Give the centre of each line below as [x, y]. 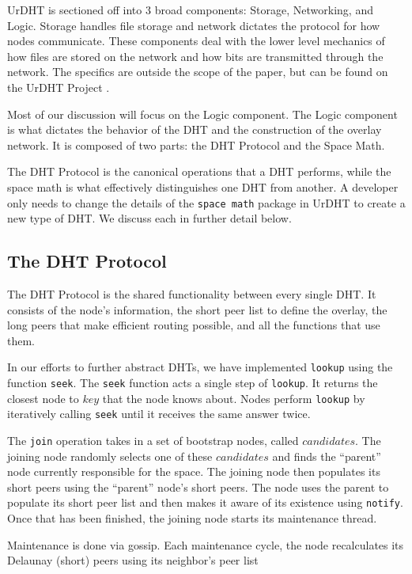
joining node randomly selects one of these [110, 456]
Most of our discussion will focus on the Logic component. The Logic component [202, 114]
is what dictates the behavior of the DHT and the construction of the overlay [195, 129]
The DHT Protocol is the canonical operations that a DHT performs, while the [199, 171]
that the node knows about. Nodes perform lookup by [234, 398]
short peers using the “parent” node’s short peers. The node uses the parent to [198, 487]
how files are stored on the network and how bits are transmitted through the [195, 56]
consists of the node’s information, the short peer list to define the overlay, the [197, 309]
